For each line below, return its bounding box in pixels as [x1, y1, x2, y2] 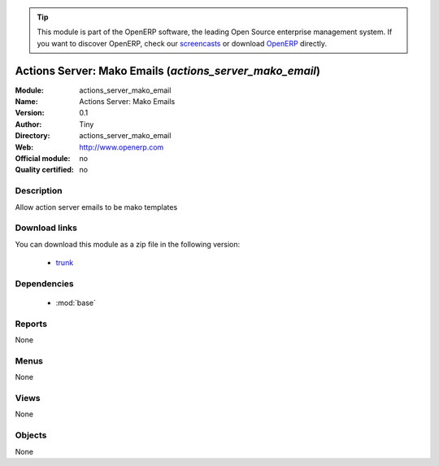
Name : [15, 97, 38, 107]
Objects [15, 429, 47, 441]
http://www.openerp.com [79, 142, 164, 152]
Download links [15, 222, 77, 233]
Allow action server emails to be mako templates [15, 202, 178, 211]
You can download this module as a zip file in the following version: [15, 239, 241, 249]
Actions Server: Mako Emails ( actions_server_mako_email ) [15, 63, 321, 77]
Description [15, 185, 63, 197]
